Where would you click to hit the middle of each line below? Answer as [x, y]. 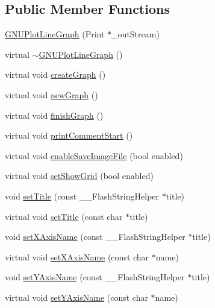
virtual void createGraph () [55, 74]
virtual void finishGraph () [54, 115]
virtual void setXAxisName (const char [77, 256]
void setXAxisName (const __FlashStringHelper [95, 237]
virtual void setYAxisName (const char [76, 297]
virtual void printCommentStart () [69, 135]
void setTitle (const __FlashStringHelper [82, 196]
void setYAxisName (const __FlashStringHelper [95, 277]
